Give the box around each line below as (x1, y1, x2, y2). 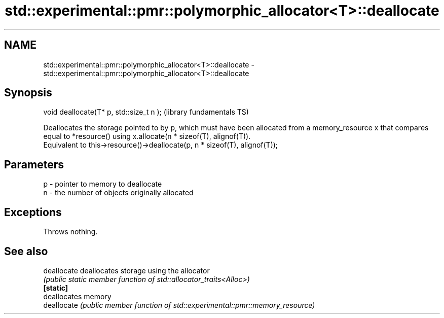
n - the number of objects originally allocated (43, 188, 194, 197)
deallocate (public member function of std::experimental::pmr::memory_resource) (43, 300, 315, 309)
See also (4, 244, 48, 258)
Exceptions (4, 205, 62, 219)
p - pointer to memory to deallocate (43, 180, 162, 189)
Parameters (4, 158, 64, 171)
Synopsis (4, 86, 52, 99)
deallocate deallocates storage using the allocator (43, 266, 210, 275)
